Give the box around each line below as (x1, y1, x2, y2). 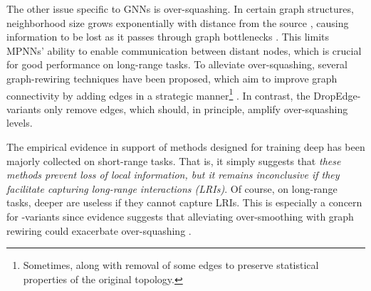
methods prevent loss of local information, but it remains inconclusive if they (6, 167, 340, 182)
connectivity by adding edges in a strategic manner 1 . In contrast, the (6, 85, 310, 102)
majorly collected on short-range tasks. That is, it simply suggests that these (6, 153, 341, 168)
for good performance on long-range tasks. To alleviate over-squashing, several (6, 57, 348, 72)
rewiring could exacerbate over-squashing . (6, 223, 192, 238)
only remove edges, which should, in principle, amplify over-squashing (44, 101, 348, 116)
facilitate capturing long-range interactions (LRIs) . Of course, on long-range (6, 181, 338, 196)
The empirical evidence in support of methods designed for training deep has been (6, 139, 365, 154)
